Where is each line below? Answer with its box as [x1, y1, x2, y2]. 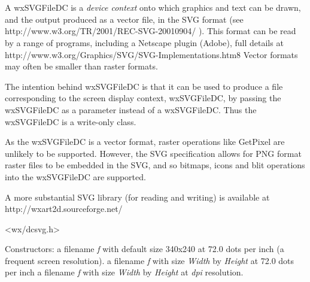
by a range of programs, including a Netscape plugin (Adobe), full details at [5, 36, 284, 48]
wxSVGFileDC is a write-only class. [5, 115, 136, 128]
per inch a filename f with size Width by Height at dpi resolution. [5, 266, 244, 278]
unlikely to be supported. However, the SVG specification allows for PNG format [5, 147, 302, 159]
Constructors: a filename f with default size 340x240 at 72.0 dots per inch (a [5, 242, 284, 255]
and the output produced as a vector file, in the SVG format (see [5, 13, 244, 25]
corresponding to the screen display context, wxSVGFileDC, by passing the [5, 92, 281, 104]
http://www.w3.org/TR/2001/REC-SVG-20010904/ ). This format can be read [5, 25, 296, 37]
